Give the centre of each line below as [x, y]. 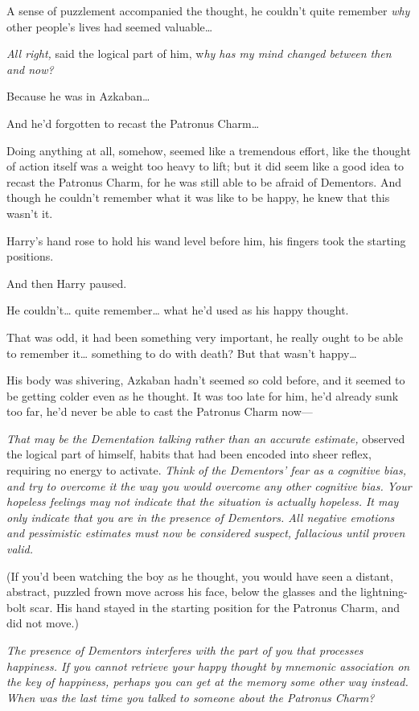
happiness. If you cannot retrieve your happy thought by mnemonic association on [208, 666]
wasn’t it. [30, 213]
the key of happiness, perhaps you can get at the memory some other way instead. [207, 682]
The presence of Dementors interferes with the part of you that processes [185, 650]
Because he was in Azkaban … [78, 96]
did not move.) [43, 623]
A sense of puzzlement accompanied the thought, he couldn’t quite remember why [208, 10]
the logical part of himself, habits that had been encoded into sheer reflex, [189, 454]
